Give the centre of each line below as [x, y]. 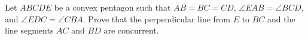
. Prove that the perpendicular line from [156, 19]
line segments [29, 30]
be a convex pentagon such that [112, 7]
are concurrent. [131, 30]
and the [281, 19]
